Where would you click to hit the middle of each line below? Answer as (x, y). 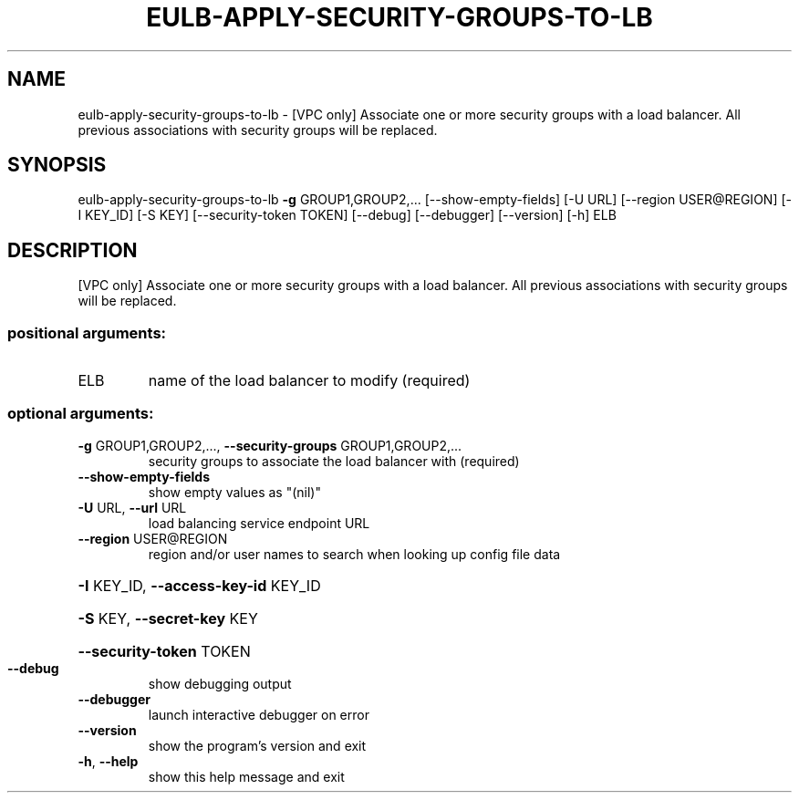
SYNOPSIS (57, 165)
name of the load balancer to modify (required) (309, 381)
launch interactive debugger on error (259, 714)
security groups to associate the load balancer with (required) (334, 461)
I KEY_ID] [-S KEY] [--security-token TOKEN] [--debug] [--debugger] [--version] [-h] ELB (347, 215)
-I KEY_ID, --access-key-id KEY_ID (199, 585)
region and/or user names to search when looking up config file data (354, 554)
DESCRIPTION (73, 250)
